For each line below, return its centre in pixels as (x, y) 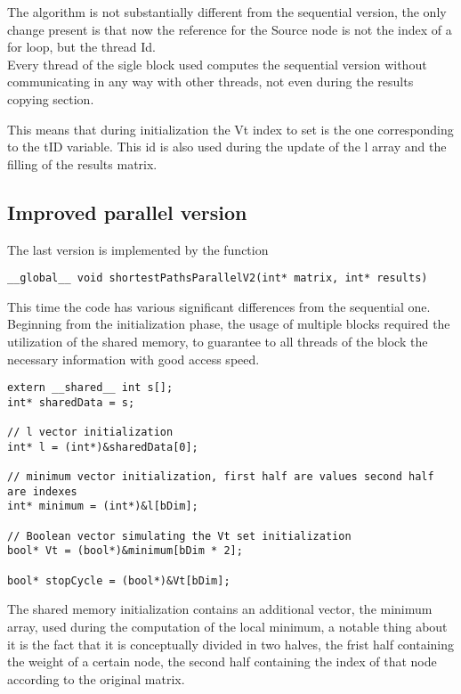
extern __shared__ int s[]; (90, 388)
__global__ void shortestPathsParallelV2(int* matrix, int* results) (218, 278)
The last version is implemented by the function (138, 249)
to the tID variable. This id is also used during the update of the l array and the (227, 147)
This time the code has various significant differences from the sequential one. (219, 306)
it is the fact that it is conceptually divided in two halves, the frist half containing (231, 644)
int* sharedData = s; (71, 402)
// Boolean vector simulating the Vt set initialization (179, 536)
